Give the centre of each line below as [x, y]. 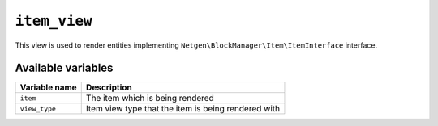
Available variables [64, 68]
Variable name [48, 87]
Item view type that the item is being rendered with [182, 109]
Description [109, 87]
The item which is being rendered [150, 99]
